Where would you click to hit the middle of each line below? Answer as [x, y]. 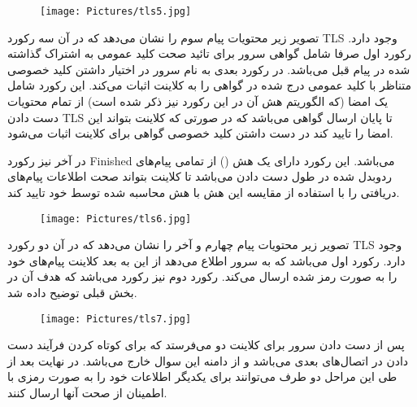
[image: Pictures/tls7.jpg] [116, 319]
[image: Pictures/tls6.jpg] [116, 219]
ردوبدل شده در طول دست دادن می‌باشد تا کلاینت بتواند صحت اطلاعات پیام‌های [200, 176]
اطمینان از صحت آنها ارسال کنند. [87, 393]
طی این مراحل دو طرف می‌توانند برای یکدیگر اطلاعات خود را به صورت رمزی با [202, 376]
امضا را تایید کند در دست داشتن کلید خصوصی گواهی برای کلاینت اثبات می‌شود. [200, 133]
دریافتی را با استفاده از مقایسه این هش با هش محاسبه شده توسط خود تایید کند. [204, 192]
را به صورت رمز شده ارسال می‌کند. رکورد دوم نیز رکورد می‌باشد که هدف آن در [202, 276]
